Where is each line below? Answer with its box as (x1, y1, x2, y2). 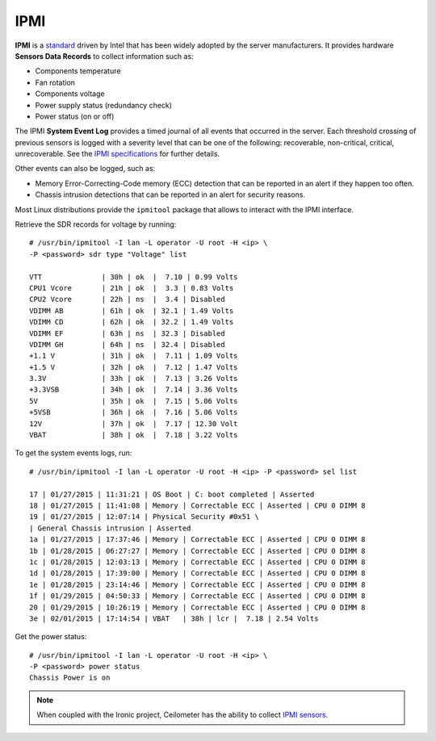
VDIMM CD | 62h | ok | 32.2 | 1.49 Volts (29, 317, 234, 327)
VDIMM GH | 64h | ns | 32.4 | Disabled (29, 340, 225, 349)
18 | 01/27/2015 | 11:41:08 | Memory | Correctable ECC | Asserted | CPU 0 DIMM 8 (29, 501, 366, 510)
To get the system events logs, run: (15, 448, 132, 458)
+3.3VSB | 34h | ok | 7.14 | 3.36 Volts (29, 385, 238, 395)
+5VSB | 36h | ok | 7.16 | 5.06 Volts (29, 408, 238, 417)
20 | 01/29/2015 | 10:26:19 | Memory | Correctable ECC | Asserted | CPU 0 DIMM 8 (29, 602, 366, 612)
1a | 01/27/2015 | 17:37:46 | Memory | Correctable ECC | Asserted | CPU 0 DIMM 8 (29, 535, 366, 544)
